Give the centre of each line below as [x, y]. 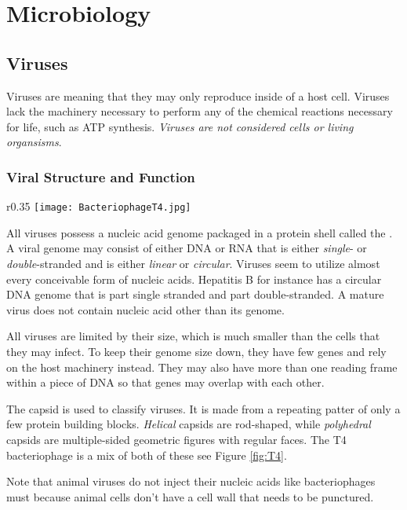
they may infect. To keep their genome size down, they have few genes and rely [196, 351]
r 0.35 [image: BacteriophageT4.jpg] [99, 206]
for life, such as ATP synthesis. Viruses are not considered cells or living [180, 126]
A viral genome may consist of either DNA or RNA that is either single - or [187, 248]
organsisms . [34, 142]
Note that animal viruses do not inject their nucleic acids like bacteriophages [191, 481]
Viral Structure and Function [101, 176]
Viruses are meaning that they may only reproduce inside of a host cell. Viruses [198, 95]
